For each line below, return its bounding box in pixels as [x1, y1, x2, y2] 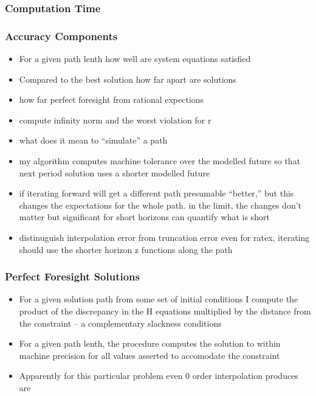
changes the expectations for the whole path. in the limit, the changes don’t [19, 198, 302, 211]
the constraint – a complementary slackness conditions [19, 316, 222, 329]
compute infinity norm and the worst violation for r [19, 113, 211, 126]
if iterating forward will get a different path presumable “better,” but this [19, 187, 294, 200]
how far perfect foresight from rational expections [19, 93, 204, 106]
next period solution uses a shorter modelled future [19, 166, 210, 179]
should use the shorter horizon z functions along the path [19, 243, 233, 255]
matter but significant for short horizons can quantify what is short [19, 210, 270, 223]
